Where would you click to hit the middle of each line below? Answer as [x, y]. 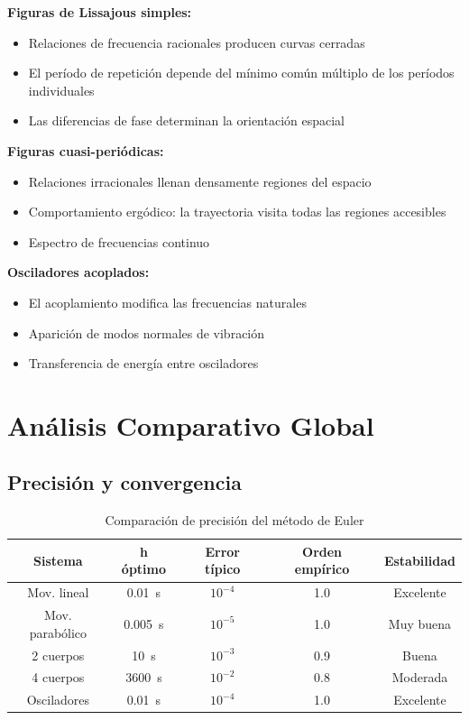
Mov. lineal [58, 592]
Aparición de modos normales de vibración [147, 332]
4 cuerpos [58, 677]
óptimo [144, 569]
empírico [322, 569]
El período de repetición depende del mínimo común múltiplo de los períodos [241, 73]
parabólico [58, 632]
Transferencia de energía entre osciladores [143, 363]
